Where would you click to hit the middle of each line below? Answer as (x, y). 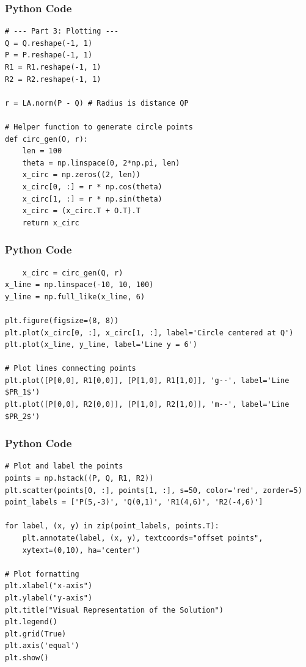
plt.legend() (31, 622)
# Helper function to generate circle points (99, 127)
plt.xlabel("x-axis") (49, 586)
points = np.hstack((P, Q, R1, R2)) (79, 479)
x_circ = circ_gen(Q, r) (73, 273)
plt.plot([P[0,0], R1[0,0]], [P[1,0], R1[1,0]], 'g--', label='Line (147, 380)
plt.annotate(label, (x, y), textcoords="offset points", (143, 538)
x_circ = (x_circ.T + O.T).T (81, 211)
